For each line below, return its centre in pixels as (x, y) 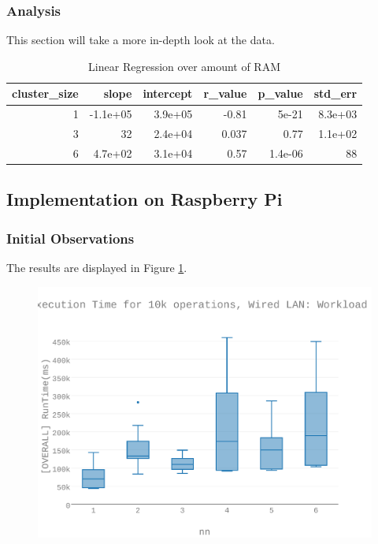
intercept (168, 93)
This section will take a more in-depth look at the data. (141, 40)
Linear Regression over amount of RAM (185, 66)
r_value (225, 93)
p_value (280, 93)
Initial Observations (70, 238)
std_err (335, 93)
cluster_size (45, 93)
